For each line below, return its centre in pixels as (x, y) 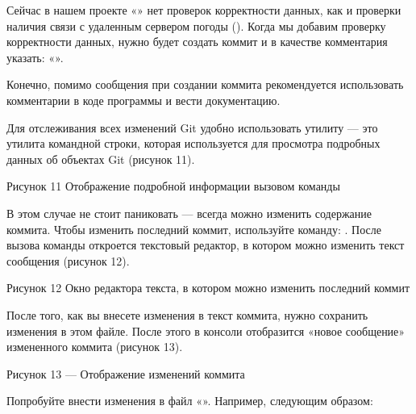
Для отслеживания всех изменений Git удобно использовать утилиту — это (192, 127)
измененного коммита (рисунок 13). (95, 347)
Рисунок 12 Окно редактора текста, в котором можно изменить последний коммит (208, 288)
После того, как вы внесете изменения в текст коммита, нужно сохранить (187, 314)
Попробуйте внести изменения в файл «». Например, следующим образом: (190, 401)
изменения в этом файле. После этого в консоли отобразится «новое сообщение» (206, 330)
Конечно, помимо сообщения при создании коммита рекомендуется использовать (205, 84)
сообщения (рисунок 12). (68, 260)
